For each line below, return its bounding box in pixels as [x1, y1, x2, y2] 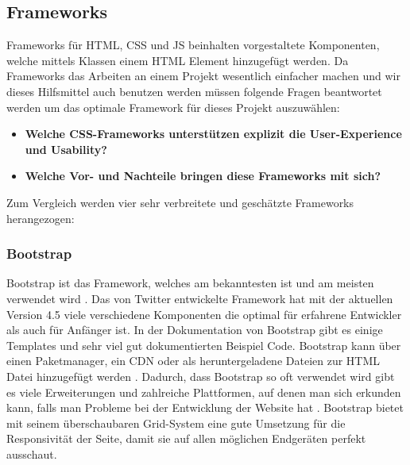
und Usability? [25, 140, 107, 157]
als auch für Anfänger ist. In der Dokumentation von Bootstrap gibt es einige [6, 321, 383, 338]
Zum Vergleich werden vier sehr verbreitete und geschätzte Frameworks [6, 194, 354, 210]
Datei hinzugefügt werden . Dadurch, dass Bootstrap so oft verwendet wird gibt [6, 367, 395, 384]
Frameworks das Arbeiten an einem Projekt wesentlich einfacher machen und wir [6, 67, 400, 84]
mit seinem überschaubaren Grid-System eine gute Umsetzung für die [6, 414, 346, 431]
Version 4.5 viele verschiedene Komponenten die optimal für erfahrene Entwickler [6, 306, 402, 322]
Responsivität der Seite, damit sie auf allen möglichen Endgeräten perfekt [6, 430, 366, 447]
